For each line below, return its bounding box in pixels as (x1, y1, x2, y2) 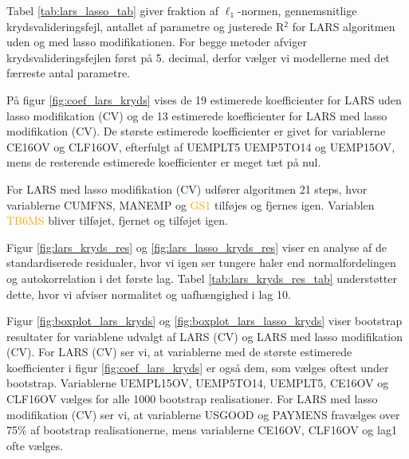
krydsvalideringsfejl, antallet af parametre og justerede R (6, 18, 285, 34)
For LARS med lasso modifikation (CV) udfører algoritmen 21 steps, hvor (6, 180, 368, 197)
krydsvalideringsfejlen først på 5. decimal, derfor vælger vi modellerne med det (6, 49, 390, 65)
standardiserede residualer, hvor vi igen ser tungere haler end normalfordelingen (6, 254, 396, 271)
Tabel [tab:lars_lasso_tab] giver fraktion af (6, 2, 219, 18)
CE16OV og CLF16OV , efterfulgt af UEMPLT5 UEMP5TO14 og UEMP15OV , (6, 138, 395, 155)
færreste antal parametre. (6, 65, 131, 81)
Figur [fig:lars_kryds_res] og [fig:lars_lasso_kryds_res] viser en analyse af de (6, 238, 387, 255)
